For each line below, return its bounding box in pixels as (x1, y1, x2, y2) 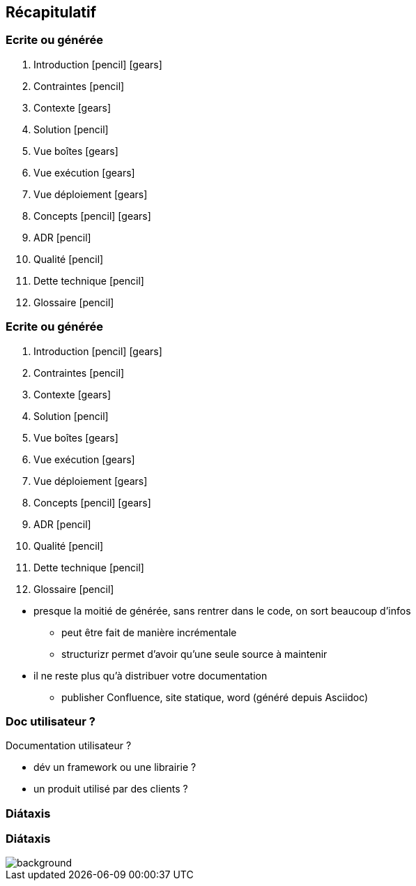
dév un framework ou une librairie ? (33, 761, 197, 774)
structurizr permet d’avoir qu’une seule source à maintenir (61, 647, 328, 660)
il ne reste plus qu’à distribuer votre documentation (33, 669, 268, 682)
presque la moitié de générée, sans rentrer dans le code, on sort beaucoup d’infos (33, 604, 411, 617)
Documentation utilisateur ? (6, 739, 132, 752)
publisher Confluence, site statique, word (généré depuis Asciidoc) (61, 691, 369, 703)
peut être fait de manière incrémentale (61, 626, 237, 638)
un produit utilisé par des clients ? (33, 783, 188, 795)
